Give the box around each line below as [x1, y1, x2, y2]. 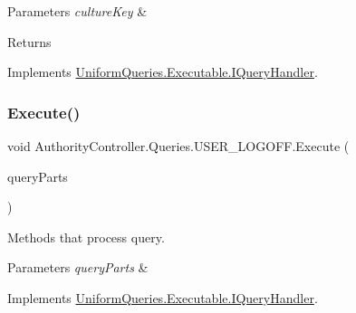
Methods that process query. [7, 227, 165, 246]
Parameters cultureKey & [7, 2, 148, 20]
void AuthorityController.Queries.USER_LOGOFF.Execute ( [7, 137, 350, 155]
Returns [7, 32, 52, 51]
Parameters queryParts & [7, 258, 149, 277]
